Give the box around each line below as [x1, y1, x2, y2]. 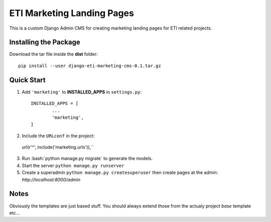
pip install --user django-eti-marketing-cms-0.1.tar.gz [18, 63, 162, 69]
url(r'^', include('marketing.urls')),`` [22, 144, 94, 150]
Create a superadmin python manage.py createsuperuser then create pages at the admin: [22, 169, 218, 175]
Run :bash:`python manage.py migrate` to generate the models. [22, 155, 153, 161]
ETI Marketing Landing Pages [9, 8, 134, 19]
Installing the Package [9, 38, 80, 47]
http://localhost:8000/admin [22, 176, 80, 182]
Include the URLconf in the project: [22, 133, 95, 139]
